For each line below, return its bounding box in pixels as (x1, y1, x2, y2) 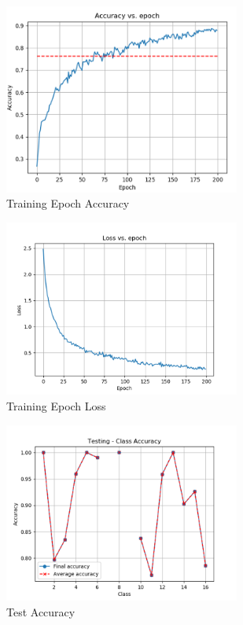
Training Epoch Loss (6, 397, 106, 414)
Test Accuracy (6, 603, 75, 619)
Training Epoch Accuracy (6, 195, 130, 211)
